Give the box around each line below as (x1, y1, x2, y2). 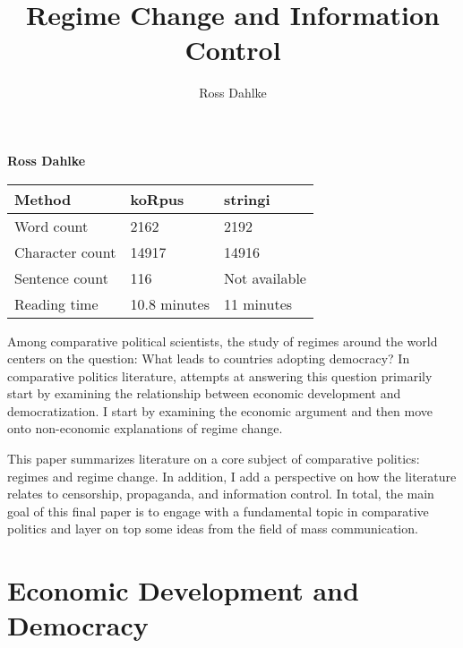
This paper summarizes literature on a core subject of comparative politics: (7, 449, 420, 468)
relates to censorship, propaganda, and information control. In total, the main (7, 484, 434, 503)
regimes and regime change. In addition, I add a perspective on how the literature (7, 466, 457, 485)
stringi (223, 188, 270, 209)
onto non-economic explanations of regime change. (7, 419, 283, 438)
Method (14, 188, 72, 209)
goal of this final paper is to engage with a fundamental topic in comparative (7, 501, 429, 520)
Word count (14, 215, 89, 236)
